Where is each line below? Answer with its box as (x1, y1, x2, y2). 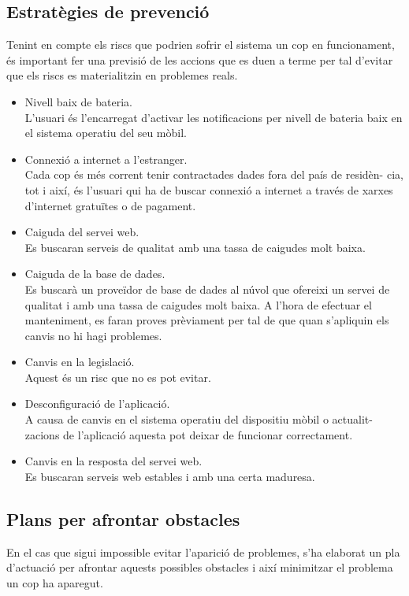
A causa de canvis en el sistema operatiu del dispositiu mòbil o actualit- (24, 411, 373, 428)
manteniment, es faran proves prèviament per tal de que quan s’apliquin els (24, 312, 389, 328)
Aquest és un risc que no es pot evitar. (24, 368, 211, 385)
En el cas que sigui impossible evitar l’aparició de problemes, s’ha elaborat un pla (6, 543, 400, 560)
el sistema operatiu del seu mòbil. (24, 124, 187, 141)
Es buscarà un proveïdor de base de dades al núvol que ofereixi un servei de (24, 280, 390, 297)
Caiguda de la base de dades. (24, 265, 165, 282)
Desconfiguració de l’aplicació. (24, 395, 170, 412)
